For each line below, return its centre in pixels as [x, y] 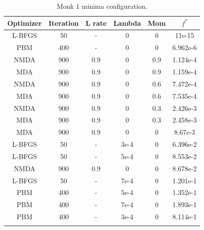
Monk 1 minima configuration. [102, 6]
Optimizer [25, 23]
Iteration [64, 23]
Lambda [127, 23]
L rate [96, 23]
